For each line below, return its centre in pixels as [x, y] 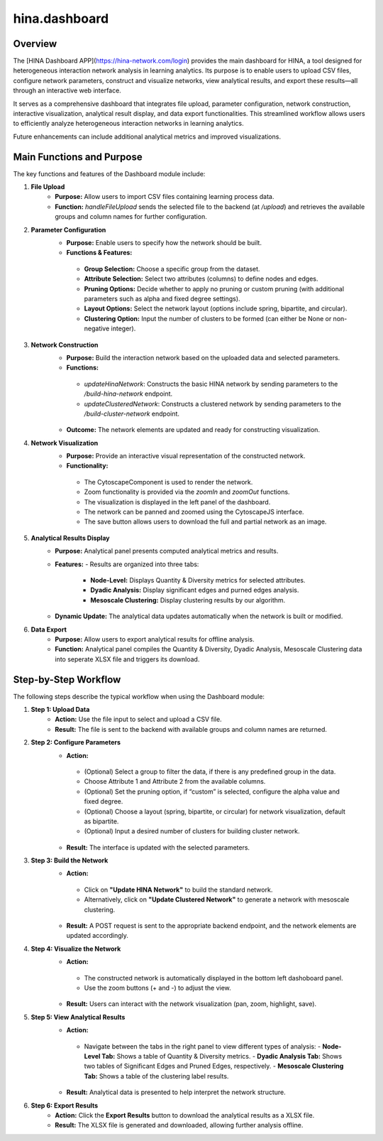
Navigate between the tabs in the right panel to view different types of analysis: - [202, 1046]
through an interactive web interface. [67, 91]
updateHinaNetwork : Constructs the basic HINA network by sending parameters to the [211, 384]
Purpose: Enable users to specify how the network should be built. [164, 243]
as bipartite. [101, 821]
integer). [123, 329]
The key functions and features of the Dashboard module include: [109, 173]
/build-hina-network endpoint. [128, 394]
